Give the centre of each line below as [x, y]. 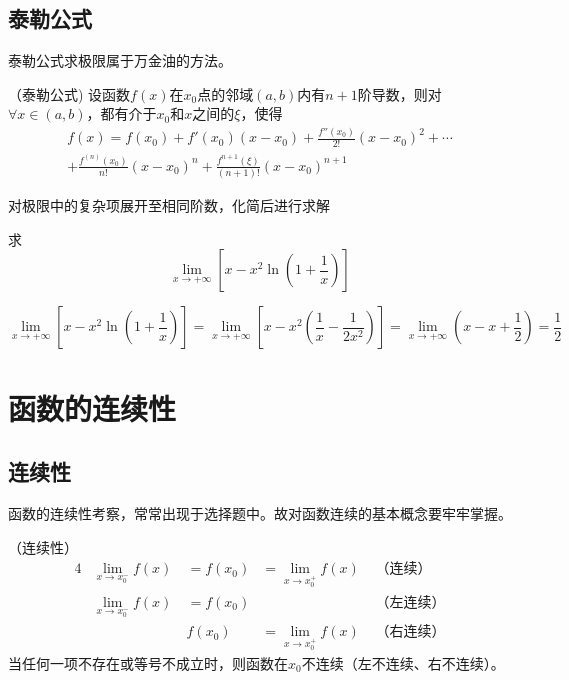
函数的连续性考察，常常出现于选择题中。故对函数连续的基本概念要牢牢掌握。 [260, 513]
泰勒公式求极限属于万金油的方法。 [120, 60]
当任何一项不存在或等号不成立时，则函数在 [148, 663]
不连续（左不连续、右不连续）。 [403, 663]
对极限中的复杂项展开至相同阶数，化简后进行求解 [169, 205]
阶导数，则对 [399, 93]
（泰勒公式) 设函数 [69, 93]
